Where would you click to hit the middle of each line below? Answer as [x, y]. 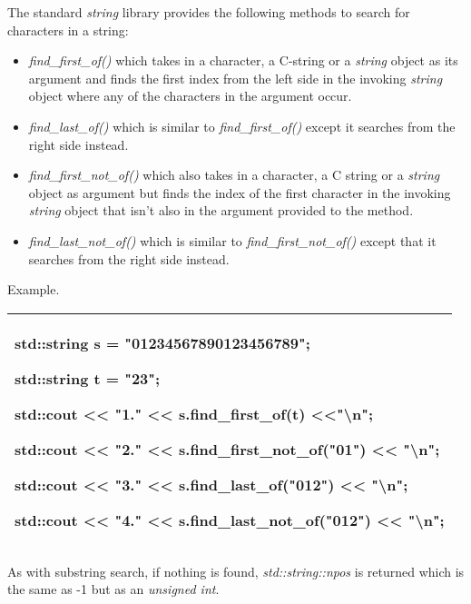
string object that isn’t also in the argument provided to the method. [221, 210]
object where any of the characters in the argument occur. [190, 96]
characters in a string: [68, 30]
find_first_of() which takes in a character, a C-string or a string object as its [243, 60]
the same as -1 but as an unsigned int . [113, 589]
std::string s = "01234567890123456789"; [162, 342]
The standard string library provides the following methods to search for [209, 12]
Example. [34, 289]
